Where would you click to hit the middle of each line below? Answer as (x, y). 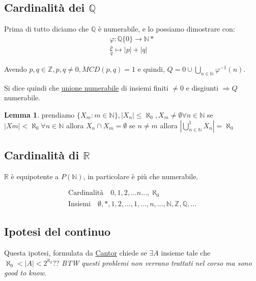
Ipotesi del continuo (58, 231)
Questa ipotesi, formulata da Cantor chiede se (76, 253)
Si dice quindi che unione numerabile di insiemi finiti (86, 87)
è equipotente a (35, 176)
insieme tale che (186, 253)
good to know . (25, 273)
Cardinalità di (42, 154)
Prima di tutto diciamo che (47, 29)
